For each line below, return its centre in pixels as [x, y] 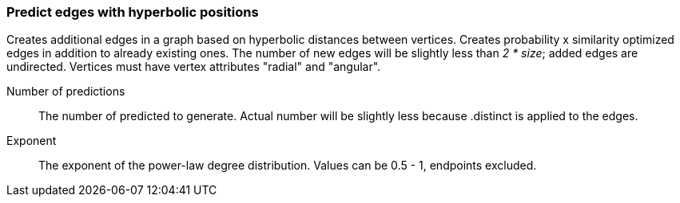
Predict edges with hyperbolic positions [133, 12]
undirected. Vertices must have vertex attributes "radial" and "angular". [194, 67]
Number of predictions [66, 92]
